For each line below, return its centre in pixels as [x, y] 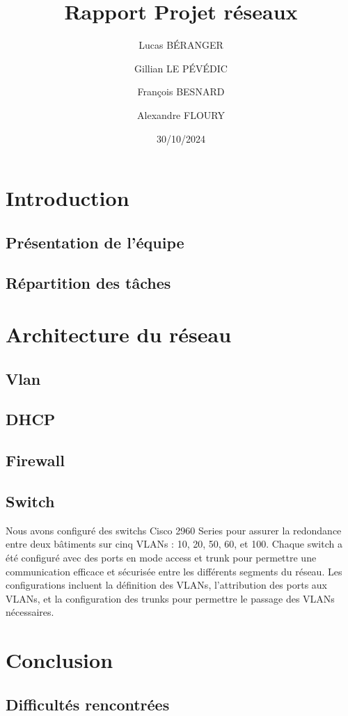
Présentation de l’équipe [95, 242]
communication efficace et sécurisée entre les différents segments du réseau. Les [174, 571]
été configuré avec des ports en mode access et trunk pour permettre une [161, 557]
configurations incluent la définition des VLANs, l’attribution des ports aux [166, 585]
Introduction [68, 198]
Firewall [35, 460]
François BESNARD [181, 92]
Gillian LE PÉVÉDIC [181, 68]
